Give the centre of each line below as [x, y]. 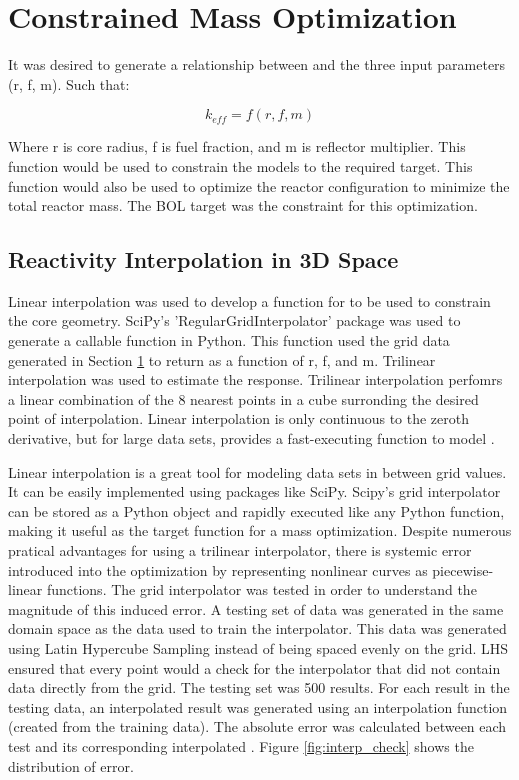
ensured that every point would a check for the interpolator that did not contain [254, 667]
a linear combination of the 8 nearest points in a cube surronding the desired [243, 398]
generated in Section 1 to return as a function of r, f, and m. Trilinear [222, 359]
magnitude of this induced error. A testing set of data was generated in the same [256, 608]
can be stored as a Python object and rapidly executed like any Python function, [256, 510]
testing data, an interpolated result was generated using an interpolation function [258, 706]
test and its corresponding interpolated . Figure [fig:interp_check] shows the [241, 745]
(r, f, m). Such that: [69, 83]
